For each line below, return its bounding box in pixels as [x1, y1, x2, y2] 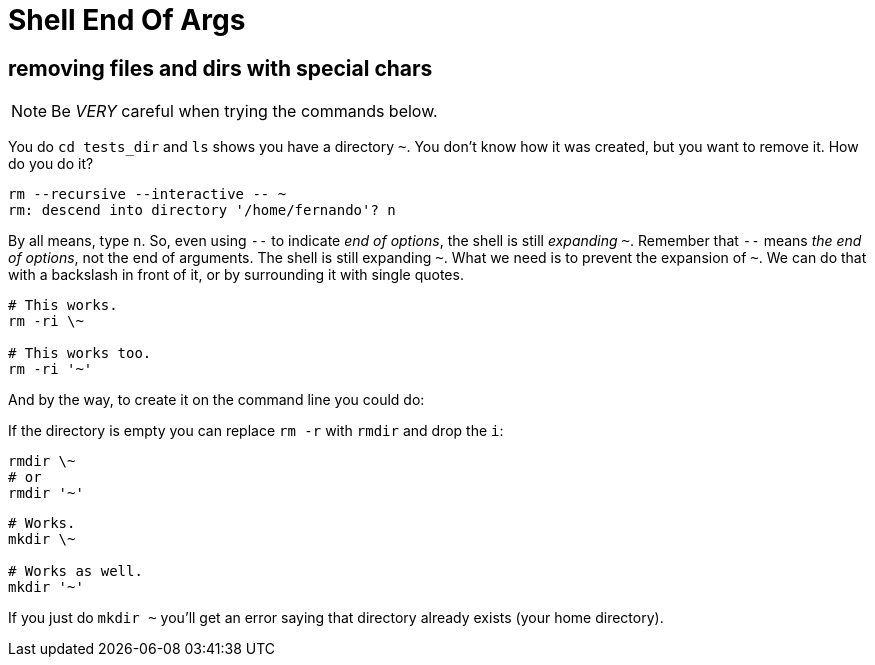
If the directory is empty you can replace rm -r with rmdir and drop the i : [8, 422, 504, 440]
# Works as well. [8, 563, 143, 580]
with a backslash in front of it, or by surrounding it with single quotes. [8, 266, 464, 284]
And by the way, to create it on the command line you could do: [8, 391, 425, 409]
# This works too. [8, 345, 152, 362]
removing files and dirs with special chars [8, 55, 433, 81]
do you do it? [8, 155, 94, 173]
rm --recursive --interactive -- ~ [8, 186, 287, 203]
